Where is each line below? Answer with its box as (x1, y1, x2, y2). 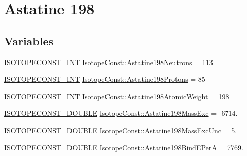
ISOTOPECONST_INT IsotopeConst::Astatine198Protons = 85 (4, 74, 205, 84)
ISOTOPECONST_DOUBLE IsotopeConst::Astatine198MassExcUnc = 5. (4, 124, 237, 135)
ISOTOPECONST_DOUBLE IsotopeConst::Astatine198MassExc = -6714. (4, 108, 238, 118)
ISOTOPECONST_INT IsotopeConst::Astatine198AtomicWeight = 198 (4, 90, 229, 101)
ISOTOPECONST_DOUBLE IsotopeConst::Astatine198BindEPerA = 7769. (4, 142, 243, 152)
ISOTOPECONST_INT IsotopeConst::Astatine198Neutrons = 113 (4, 56, 213, 67)
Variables (4, 33, 54, 48)
